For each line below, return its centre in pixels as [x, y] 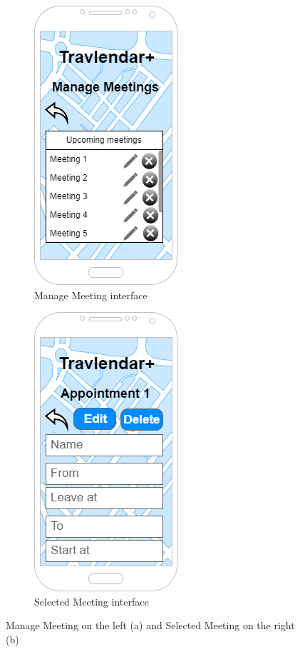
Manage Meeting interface [91, 295]
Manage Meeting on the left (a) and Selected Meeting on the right [150, 625]
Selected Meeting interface [92, 601]
